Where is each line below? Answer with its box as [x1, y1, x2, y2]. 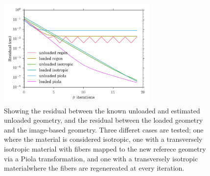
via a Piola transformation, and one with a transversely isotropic [4, 153, 198, 163]
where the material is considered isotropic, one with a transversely [4, 134, 203, 144]
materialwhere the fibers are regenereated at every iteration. [4, 163, 185, 173]
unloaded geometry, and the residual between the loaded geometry [4, 115, 203, 125]
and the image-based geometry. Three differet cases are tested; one [4, 124, 204, 134]
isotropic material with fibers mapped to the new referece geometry [4, 144, 206, 154]
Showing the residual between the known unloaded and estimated [4, 105, 200, 115]
